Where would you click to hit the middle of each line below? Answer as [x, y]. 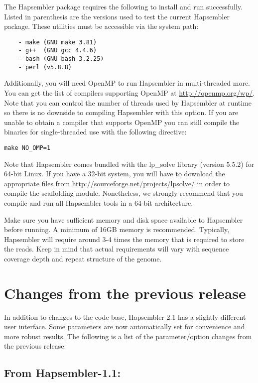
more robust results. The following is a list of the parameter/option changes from [128, 336]
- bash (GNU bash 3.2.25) [61, 59]
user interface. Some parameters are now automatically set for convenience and [125, 326]
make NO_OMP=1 [27, 148]
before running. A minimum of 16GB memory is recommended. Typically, [117, 229]
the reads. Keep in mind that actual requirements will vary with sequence [117, 249]
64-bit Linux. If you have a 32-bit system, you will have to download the [115, 174]
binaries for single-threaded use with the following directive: [95, 132]
